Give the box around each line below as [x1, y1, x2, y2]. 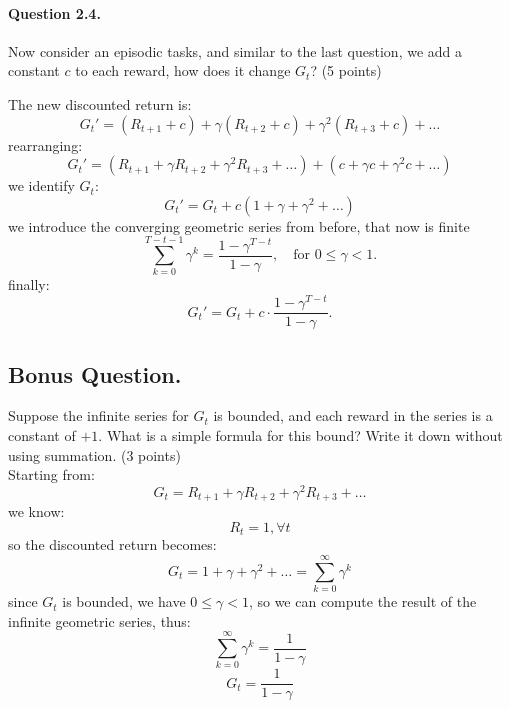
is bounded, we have [62, 591, 186, 612]
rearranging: [8, 134, 83, 155]
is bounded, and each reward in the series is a [213, 405, 493, 426]
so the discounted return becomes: [8, 534, 217, 555]
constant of [8, 425, 76, 446]
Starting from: [8, 464, 95, 485]
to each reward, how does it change [75, 60, 291, 81]
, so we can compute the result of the [248, 591, 477, 612]
